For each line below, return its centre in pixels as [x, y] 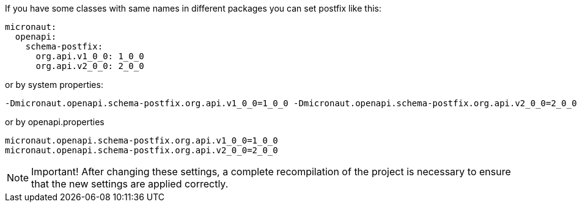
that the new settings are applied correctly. [130, 184]
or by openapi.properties [55, 122]
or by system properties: [54, 85]
